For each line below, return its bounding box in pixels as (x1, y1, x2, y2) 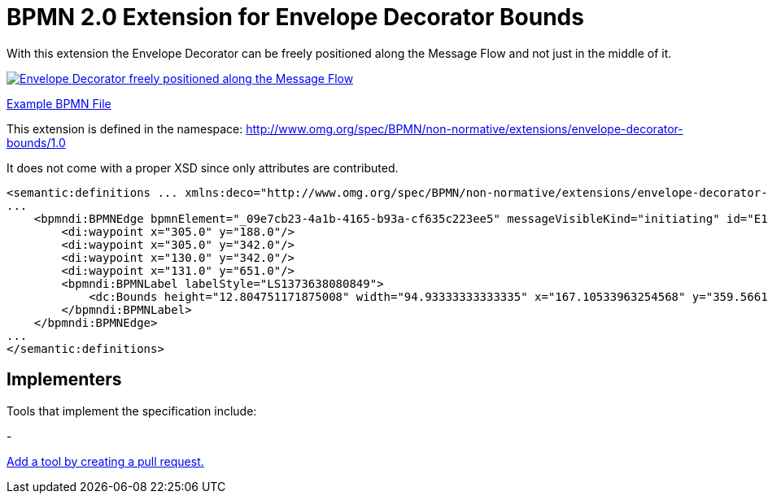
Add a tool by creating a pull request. (7, 454, 204, 468)
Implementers (7, 369, 122, 390)
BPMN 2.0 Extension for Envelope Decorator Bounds (7, 3, 584, 31)
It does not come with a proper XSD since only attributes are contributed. (7, 160, 399, 175)
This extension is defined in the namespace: (7, 121, 243, 136)
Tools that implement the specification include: (7, 403, 257, 418)
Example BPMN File (7, 96, 111, 111)
